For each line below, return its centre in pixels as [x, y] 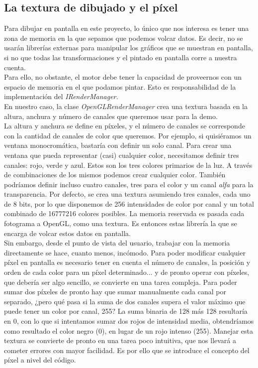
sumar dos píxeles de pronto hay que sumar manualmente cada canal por [115, 292]
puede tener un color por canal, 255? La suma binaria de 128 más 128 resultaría [126, 311]
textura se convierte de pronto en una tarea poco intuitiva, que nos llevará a [120, 340]
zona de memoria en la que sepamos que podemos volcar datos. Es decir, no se [124, 38]
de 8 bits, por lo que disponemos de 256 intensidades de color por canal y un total [129, 203]
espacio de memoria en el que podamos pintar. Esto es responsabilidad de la [120, 86]
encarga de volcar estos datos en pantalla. [68, 233]
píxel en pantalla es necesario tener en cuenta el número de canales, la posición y [127, 262]
